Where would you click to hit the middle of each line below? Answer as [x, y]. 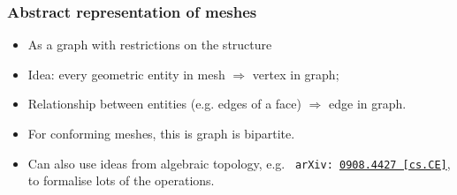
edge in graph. [368, 104]
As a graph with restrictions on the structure [150, 45]
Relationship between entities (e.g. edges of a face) [164, 104]
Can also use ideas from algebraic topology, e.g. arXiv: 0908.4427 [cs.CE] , [239, 163]
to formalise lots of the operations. [121, 180]
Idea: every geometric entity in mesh [126, 74]
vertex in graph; [296, 74]
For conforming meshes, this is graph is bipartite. [161, 133]
